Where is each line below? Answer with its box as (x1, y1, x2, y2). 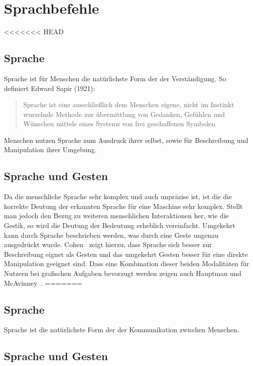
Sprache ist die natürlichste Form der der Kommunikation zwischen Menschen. (4, 324, 239, 335)
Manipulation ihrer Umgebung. (4, 144, 97, 155)
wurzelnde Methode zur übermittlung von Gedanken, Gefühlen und (23, 109, 225, 119)
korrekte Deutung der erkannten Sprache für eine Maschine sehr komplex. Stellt (4, 201, 243, 211)
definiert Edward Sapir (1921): (4, 83, 95, 93)
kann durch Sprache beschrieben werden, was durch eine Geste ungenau (4, 229, 219, 240)
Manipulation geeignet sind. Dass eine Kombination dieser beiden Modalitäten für (4, 258, 250, 269)
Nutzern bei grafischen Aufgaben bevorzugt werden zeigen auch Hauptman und (4, 268, 241, 278)
